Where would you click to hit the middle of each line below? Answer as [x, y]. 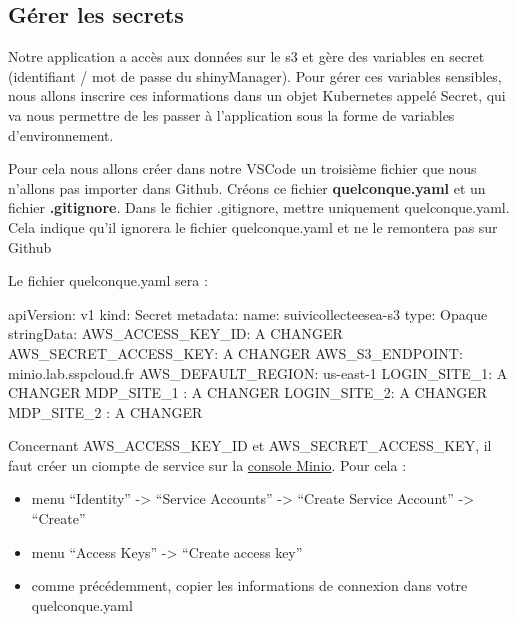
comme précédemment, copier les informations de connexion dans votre [249, 585]
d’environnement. [61, 134]
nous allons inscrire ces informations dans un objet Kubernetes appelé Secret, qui [257, 95]
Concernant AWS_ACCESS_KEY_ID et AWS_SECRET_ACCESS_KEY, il [250, 445]
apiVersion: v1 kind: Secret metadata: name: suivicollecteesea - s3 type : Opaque [248, 313]
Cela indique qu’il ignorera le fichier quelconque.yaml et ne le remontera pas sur [253, 226]
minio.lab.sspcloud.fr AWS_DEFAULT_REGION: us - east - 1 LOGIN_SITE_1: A [258, 372]
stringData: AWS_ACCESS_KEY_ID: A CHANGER [175, 333]
